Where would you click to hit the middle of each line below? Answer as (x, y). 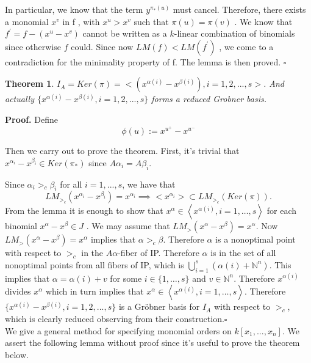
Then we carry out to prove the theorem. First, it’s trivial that (122, 151)
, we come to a (246, 46)
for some (126, 278)
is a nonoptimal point (256, 239)
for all (71, 184)
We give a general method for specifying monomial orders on (118, 330)
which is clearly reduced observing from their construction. (115, 318)
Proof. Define (31, 119)
